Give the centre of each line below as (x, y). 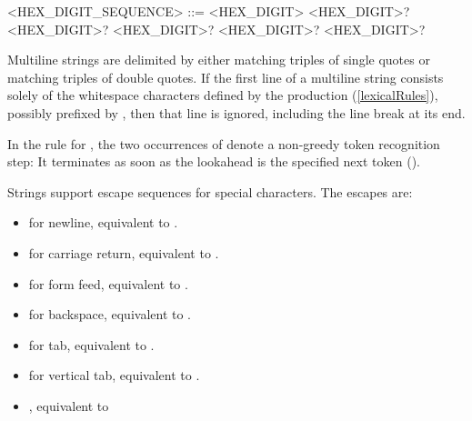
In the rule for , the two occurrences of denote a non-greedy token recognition (224, 143)
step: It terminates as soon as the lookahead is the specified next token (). (214, 161)
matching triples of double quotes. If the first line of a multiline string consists (226, 77)
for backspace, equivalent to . (110, 314)
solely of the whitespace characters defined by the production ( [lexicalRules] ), (223, 95)
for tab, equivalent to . (91, 344)
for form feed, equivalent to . (108, 283)
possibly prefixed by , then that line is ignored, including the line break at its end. (236, 112)
